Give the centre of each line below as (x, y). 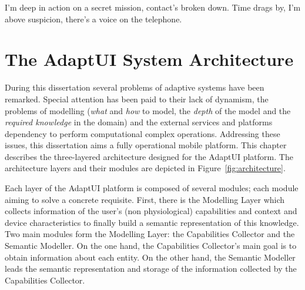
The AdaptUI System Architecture (149, 59)
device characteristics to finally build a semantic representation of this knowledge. (152, 222)
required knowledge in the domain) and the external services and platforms (139, 122)
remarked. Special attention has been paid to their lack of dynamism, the (137, 99)
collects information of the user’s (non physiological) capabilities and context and (151, 211)
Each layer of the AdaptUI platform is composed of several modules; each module (152, 188)
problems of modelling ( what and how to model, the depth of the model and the (148, 110)
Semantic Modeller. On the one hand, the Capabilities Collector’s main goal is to (151, 246)
